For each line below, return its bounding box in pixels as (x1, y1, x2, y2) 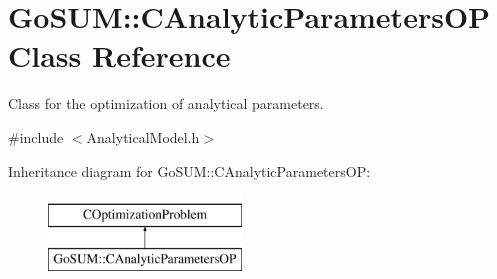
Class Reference (8, 35, 231, 76)
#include (8, 126, 64, 147)
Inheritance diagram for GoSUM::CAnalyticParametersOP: (8, 160, 371, 181)
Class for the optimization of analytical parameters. (8, 93, 324, 114)
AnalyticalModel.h (86, 126, 200, 147)
